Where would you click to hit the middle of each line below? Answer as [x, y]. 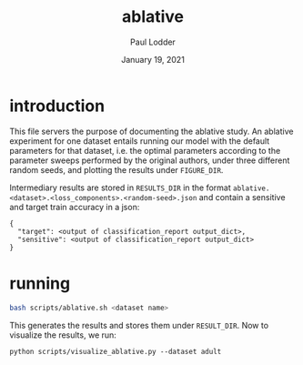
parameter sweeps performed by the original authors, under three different [150, 160]
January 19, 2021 [153, 59]
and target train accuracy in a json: [75, 207]
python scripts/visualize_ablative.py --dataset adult [116, 351]
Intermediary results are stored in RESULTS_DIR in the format [121, 188]
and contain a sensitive [242, 197]
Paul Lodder [153, 42]
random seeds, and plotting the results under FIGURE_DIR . [116, 169]
